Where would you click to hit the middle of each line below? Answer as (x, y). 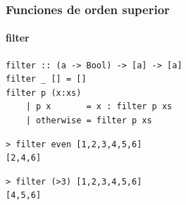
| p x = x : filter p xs (99, 107)
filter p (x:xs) (44, 93)
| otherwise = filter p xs (89, 121)
